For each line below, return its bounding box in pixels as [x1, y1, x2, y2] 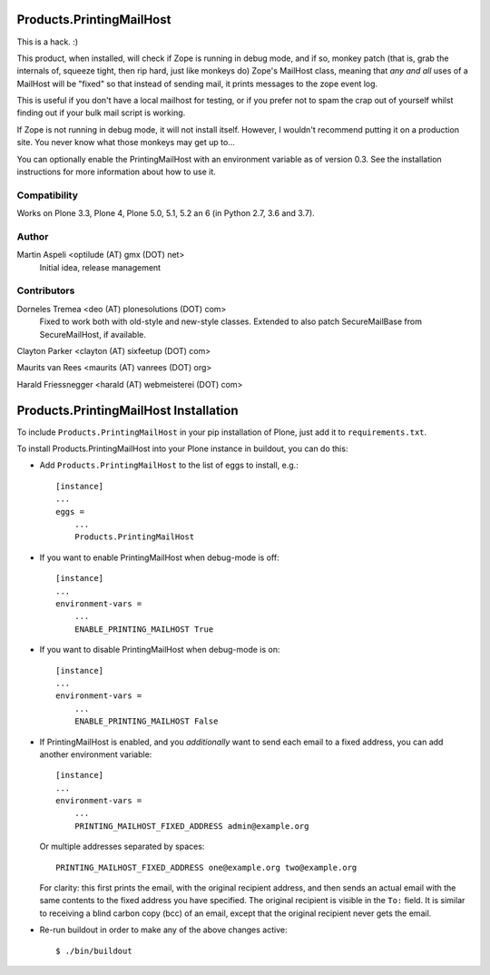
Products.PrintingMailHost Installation [16, 402, 239, 418]
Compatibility [16, 189, 79, 202]
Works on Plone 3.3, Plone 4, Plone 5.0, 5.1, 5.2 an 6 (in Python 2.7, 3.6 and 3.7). [16, 208, 315, 219]
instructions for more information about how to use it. [16, 166, 217, 177]
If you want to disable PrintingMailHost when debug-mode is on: [39, 645, 280, 655]
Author [16, 230, 49, 242]
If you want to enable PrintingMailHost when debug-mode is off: [39, 552, 280, 563]
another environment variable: [39, 749, 152, 760]
